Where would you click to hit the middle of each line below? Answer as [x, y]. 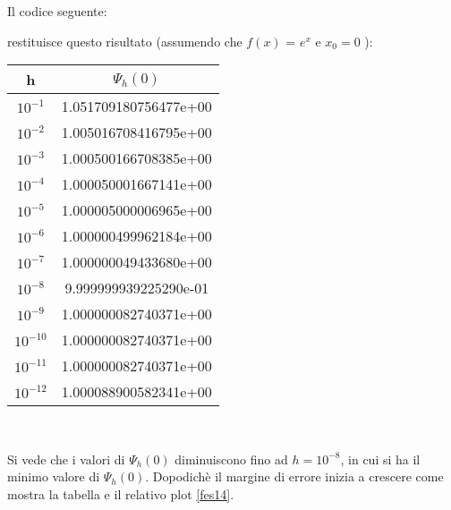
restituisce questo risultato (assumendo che [125, 41]
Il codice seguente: [57, 11]
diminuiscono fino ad [231, 459]
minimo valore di [54, 476]
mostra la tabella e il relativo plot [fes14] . [121, 493]
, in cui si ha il [380, 459]
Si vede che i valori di [66, 459]
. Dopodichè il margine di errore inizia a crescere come [294, 476]
